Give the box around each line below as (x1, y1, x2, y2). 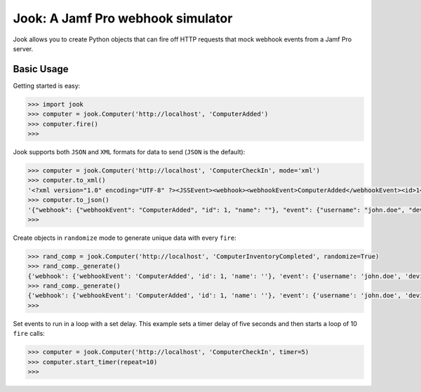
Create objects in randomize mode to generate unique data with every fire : (13, 234, 236, 242)
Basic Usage (13, 63, 69, 75)
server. (13, 44, 34, 53)
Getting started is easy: (13, 81, 81, 90)
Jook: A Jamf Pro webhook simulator (13, 11, 233, 26)
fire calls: (13, 330, 45, 338)
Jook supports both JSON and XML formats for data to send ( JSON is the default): (13, 147, 246, 156)
